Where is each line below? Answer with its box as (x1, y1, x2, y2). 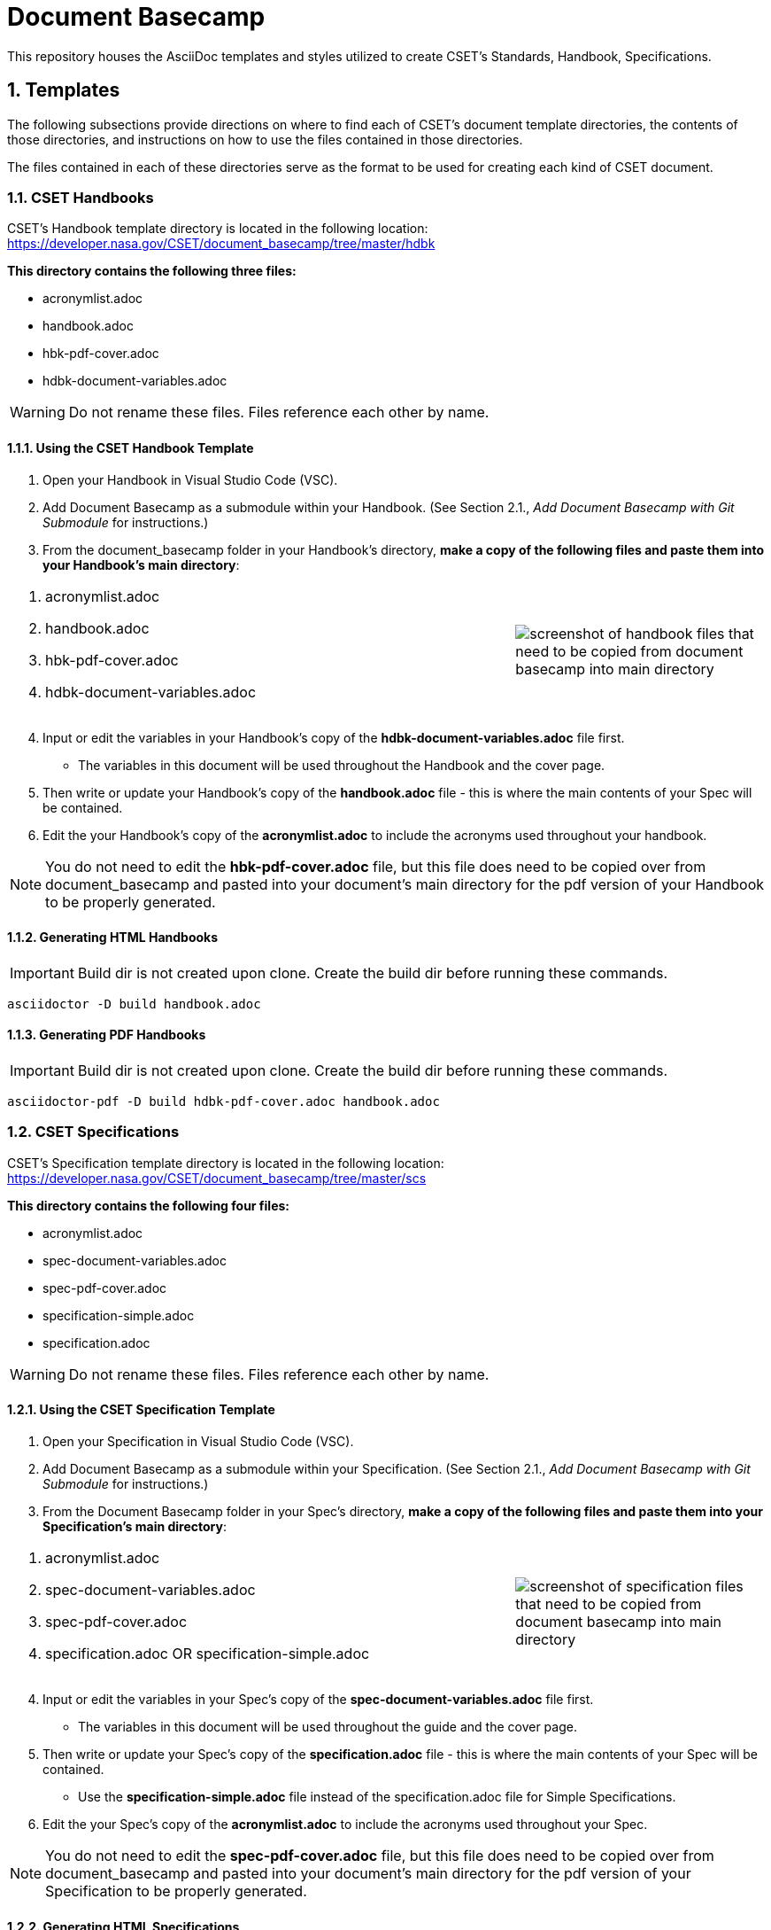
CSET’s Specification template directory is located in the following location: (7, 1155, 444, 1171)
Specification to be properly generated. (45, 1881, 307, 1900)
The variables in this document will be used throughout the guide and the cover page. (78, 1718, 577, 1734)
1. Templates (7, 79, 120, 102)
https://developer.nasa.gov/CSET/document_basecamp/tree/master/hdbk (7, 236, 436, 252)
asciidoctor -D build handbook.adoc (7, 996, 261, 1011)
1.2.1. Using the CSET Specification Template (7, 1402, 275, 1418)
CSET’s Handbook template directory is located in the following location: (7, 221, 428, 237)
